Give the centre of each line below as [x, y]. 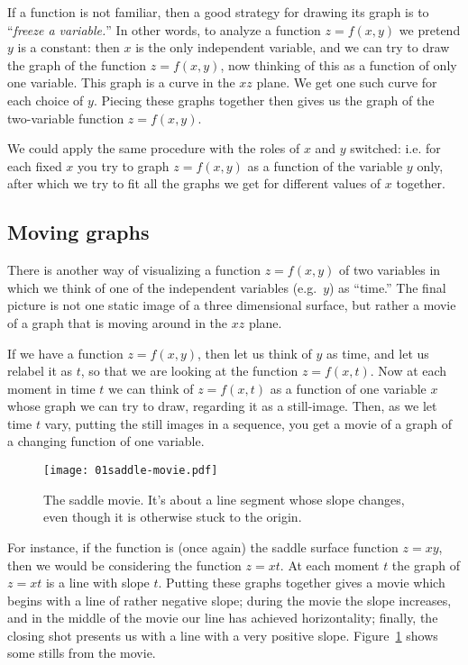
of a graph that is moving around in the [118, 322]
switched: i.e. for [395, 148]
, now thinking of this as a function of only [339, 64]
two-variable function [66, 118]
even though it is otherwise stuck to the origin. [173, 517]
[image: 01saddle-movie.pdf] [131, 471]
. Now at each [408, 371]
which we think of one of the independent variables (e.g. [162, 287]
